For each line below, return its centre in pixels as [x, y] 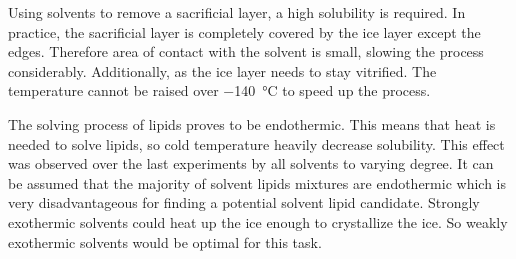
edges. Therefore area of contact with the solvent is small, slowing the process [246, 51]
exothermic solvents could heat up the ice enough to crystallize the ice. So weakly [258, 221]
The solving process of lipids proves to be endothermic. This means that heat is [252, 123]
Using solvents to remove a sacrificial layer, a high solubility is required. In [237, 12]
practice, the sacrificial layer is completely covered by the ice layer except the [244, 31]
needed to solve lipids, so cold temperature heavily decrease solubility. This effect [256, 143]
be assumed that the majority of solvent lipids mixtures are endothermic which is [257, 182]
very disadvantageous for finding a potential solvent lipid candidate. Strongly [244, 202]
